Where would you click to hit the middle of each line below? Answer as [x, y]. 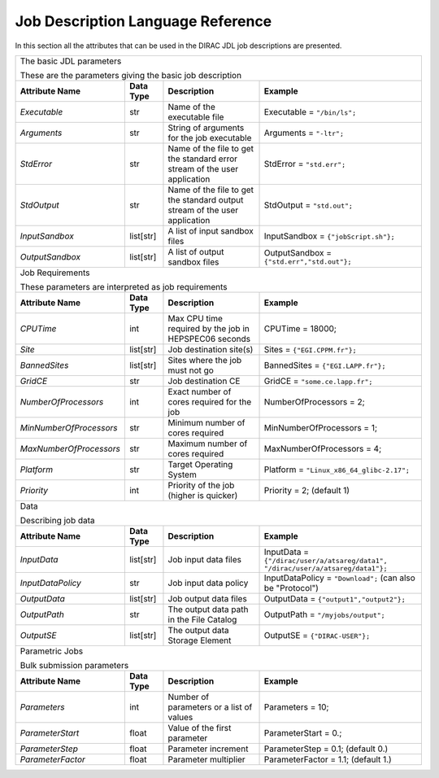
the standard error [203, 159]
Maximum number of [208, 444]
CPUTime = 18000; [300, 328]
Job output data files [207, 598]
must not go [191, 370]
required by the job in [209, 328]
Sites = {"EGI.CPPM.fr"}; [310, 349]
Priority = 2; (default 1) [306, 490]
